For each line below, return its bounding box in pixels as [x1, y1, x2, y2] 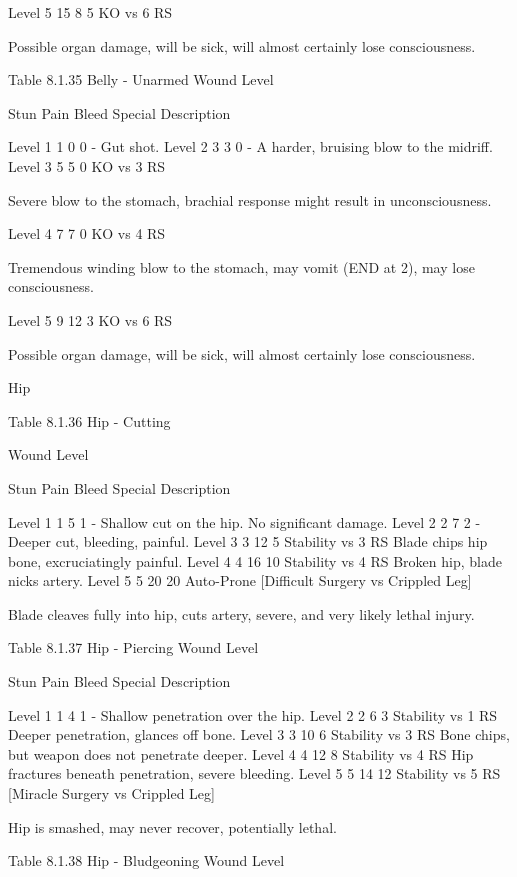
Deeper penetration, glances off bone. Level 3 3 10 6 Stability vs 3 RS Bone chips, [8, 724, 510, 745]
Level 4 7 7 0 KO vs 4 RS [8, 223, 166, 244]
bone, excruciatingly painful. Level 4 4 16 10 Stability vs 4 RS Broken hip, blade [8, 550, 502, 571]
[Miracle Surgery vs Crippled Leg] [8, 783, 215, 804]
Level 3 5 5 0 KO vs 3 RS [8, 155, 166, 176]
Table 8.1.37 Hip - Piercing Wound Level [8, 637, 259, 658]
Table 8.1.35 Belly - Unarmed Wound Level [8, 69, 274, 90]
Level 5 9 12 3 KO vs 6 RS [8, 309, 173, 330]
